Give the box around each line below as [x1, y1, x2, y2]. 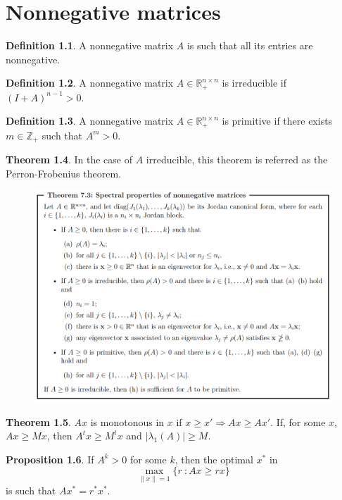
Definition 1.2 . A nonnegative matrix [6, 75, 174, 90]
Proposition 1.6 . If [6, 451, 94, 466]
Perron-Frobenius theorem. [6, 165, 121, 180]
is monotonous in [90, 414, 165, 429]
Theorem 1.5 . [6, 414, 71, 429]
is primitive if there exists [222, 113, 333, 128]
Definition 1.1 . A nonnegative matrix [6, 38, 174, 53]
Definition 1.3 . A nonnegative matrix [6, 113, 174, 128]
